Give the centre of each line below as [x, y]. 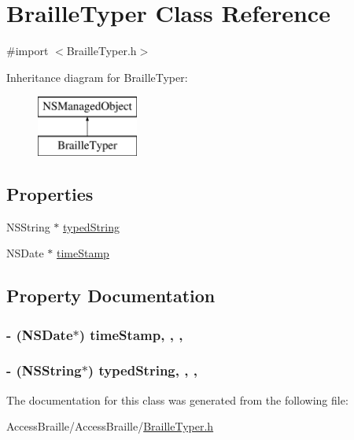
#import [28, 51]
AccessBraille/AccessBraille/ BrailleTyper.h [110, 426]
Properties [50, 193]
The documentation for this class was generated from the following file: [177, 399]
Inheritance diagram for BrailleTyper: [97, 77]
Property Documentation [111, 296]
